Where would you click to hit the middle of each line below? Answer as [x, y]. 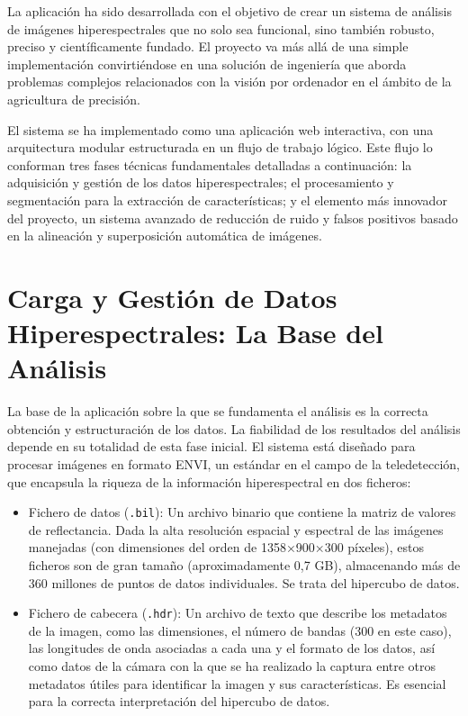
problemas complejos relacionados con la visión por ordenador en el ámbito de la [229, 82]
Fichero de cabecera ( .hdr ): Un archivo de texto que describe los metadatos [238, 613]
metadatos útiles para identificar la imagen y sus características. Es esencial [237, 683]
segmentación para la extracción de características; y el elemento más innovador [227, 199]
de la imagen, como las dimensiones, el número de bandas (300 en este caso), [240, 630]
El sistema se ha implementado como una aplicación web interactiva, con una [220, 129]
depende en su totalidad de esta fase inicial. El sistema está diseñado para [211, 446]
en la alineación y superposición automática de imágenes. [165, 236]
